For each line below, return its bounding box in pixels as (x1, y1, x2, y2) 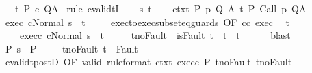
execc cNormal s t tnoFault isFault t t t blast (19, 28, 291, 42)
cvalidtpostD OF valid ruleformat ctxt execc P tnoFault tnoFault (5, 55, 292, 69)
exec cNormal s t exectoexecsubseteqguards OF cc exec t (5, 14, 290, 29)
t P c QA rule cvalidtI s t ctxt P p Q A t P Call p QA (14, 1, 307, 15)
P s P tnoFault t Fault (5, 41, 138, 55)
